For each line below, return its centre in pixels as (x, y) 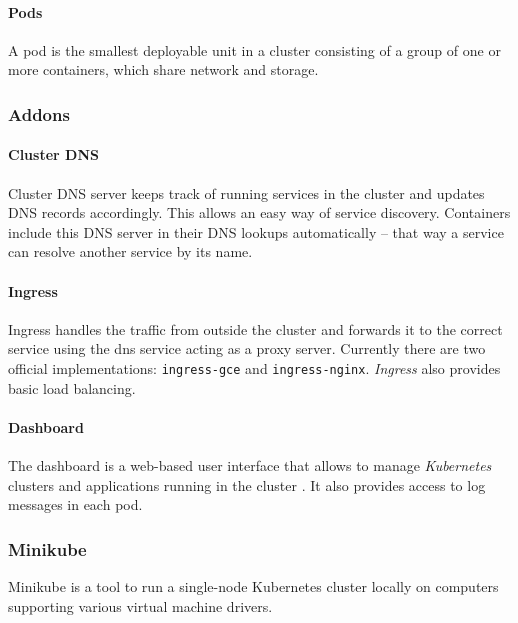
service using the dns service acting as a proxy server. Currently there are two (247, 348)
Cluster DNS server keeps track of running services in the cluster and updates (246, 192)
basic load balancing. (72, 387)
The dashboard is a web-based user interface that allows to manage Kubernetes (250, 465)
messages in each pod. (75, 504)
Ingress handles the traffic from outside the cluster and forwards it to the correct (255, 328)
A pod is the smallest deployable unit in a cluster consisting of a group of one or (254, 49)
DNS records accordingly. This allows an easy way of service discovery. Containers (259, 212)
